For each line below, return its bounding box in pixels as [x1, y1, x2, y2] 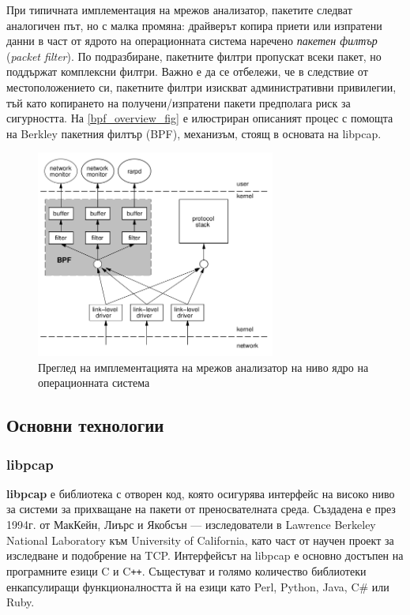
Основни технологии [6, 413, 164, 437]
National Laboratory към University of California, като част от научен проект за [6, 531, 394, 548]
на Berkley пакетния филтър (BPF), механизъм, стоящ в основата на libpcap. [6, 125, 382, 141]
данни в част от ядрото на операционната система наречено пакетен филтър [6, 32, 378, 49]
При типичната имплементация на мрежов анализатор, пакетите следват [6, 2, 352, 17]
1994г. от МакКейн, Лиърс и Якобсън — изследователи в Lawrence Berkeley [6, 516, 376, 533]
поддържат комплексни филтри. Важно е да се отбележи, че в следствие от [6, 63, 368, 80]
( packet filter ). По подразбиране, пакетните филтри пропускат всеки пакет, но [6, 47, 382, 64]
